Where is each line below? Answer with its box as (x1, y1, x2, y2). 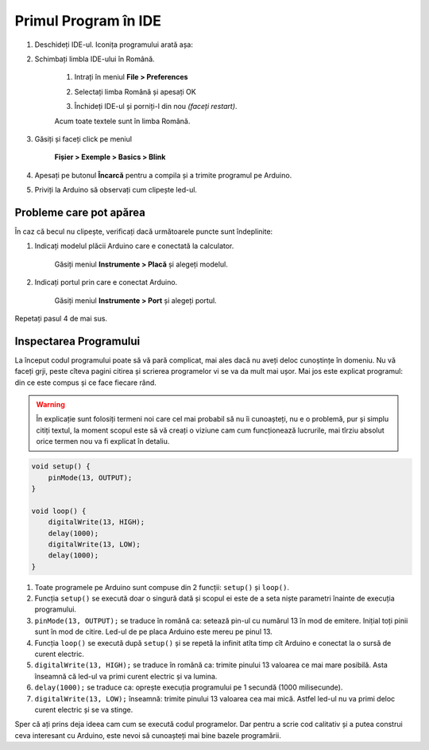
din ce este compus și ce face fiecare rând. (14, 378, 157, 387)
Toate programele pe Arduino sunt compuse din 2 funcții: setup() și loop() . (34, 582, 290, 592)
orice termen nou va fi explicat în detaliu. (36, 437, 170, 446)
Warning (36, 400, 65, 409)
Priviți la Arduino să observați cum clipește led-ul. (34, 185, 198, 195)
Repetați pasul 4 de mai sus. (14, 313, 107, 323)
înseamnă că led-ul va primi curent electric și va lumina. (34, 671, 218, 681)
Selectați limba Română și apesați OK (74, 87, 196, 96)
